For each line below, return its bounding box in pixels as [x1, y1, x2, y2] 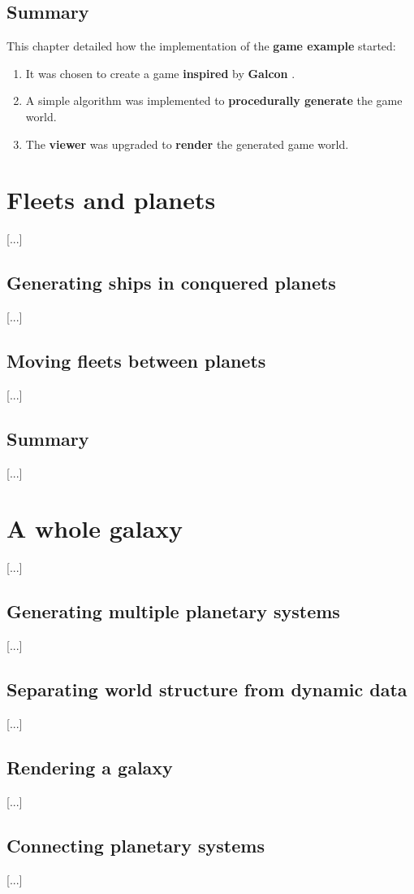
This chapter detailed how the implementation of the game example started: [6, 37, 396, 55]
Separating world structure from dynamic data [6, 677, 408, 702]
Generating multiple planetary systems [6, 599, 340, 624]
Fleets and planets [6, 183, 216, 216]
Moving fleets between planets [6, 348, 266, 373]
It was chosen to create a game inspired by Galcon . [25, 64, 295, 81]
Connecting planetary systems [6, 832, 265, 857]
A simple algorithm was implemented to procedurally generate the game [25, 92, 403, 109]
